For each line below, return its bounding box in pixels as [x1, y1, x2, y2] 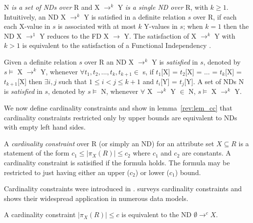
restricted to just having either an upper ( [4, 167, 130, 177]
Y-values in [144, 21, 178, 31]
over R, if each [193, 11, 237, 22]
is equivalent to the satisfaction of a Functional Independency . [22, 40, 211, 50]
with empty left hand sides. [4, 122, 86, 132]
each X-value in [4, 21, 50, 31]
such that [59, 76, 87, 87]
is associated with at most [58, 21, 136, 31]
